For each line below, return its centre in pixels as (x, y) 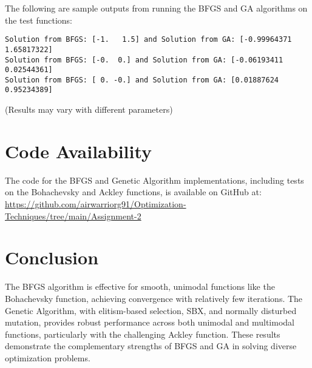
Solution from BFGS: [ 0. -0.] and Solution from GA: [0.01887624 (142, 80)
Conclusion (52, 257)
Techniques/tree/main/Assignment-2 (73, 216)
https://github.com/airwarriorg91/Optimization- (96, 204)
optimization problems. (48, 357)
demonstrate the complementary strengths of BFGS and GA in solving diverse (151, 346)
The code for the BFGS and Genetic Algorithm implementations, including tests (154, 180)
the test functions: (39, 20)
